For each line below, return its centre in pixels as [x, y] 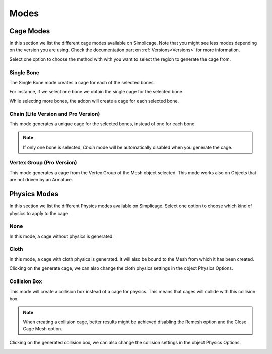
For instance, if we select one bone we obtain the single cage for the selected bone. [96, 92]
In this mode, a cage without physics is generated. [62, 236]
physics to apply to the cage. [40, 213]
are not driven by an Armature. [41, 180]
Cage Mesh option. [43, 329]
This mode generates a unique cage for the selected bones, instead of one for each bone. [103, 124]
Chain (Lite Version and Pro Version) [55, 114]
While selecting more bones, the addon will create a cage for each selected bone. [94, 101]
